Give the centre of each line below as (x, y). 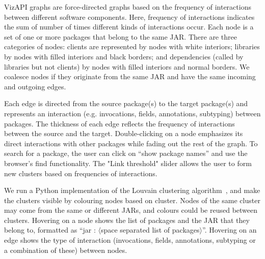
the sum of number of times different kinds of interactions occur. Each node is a (129, 27)
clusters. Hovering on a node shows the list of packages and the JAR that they (127, 220)
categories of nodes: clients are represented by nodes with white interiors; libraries (132, 46)
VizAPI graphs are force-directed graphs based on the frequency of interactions (128, 7)
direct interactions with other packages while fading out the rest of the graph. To (131, 143)
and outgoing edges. (35, 86)
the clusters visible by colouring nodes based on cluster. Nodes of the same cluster (132, 200)
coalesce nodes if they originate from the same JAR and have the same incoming (130, 76)
